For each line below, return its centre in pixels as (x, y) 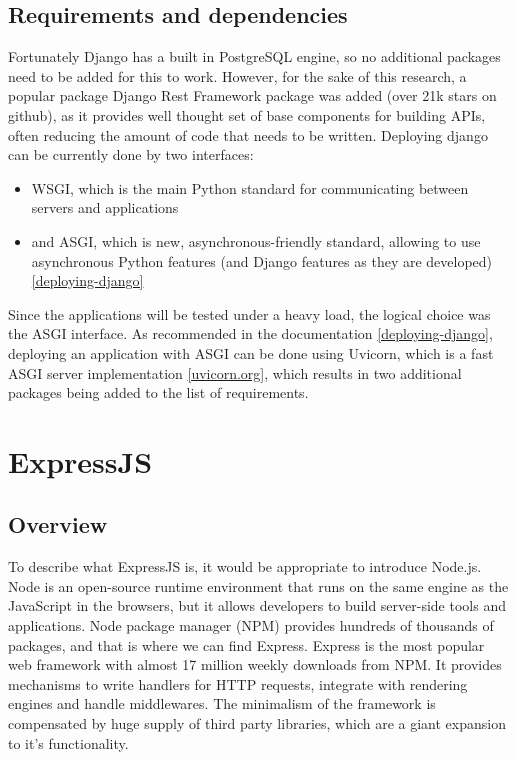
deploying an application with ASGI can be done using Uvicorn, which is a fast (251, 352)
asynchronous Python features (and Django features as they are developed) (262, 260)
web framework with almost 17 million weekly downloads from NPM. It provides (255, 664)
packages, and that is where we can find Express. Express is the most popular (246, 644)
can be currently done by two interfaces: (131, 154)
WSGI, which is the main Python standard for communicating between (250, 187)
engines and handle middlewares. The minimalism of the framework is (222, 703)
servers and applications (105, 207)
